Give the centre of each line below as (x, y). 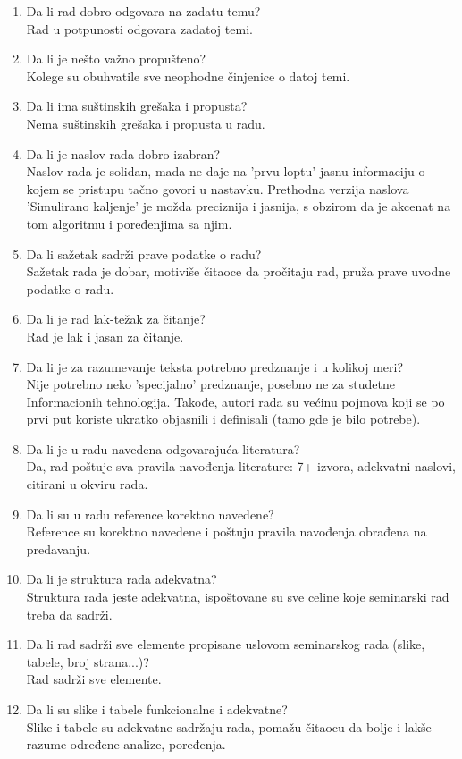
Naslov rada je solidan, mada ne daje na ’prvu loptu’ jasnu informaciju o (226, 171)
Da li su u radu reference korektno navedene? (150, 514)
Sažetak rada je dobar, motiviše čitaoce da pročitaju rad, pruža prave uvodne (239, 271)
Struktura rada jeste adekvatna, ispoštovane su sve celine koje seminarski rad (238, 597)
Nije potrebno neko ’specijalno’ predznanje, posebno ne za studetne (210, 384)
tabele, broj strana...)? (88, 661)
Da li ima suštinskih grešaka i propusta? (137, 106)
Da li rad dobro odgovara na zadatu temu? (143, 11)
